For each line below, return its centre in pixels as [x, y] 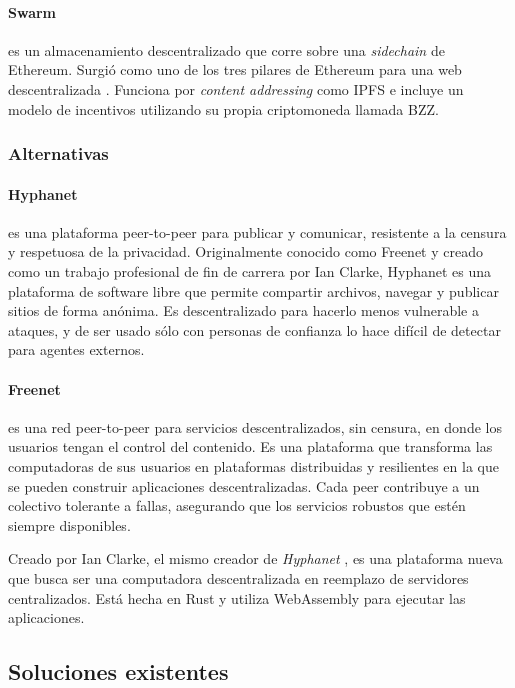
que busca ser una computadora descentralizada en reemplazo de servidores [238, 577]
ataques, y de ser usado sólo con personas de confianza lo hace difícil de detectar [254, 329]
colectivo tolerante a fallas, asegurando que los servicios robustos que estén [237, 505]
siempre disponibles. [69, 524]
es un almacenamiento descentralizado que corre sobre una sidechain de [226, 49]
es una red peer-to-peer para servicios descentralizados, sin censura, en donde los [255, 426]
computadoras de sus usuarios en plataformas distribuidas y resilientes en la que [253, 465]
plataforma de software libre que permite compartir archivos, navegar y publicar [253, 290]
